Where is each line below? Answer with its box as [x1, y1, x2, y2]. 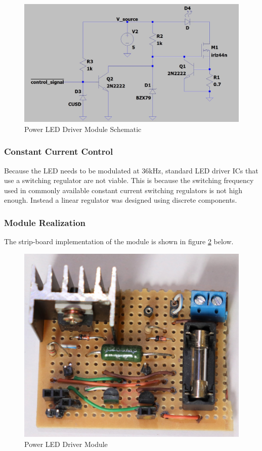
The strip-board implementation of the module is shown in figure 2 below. [4, 236, 234, 247]
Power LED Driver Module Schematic [24, 123, 142, 134]
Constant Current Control [4, 145, 113, 158]
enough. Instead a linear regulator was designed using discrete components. [4, 195, 237, 205]
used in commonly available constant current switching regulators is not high [4, 185, 243, 195]
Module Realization [4, 216, 86, 229]
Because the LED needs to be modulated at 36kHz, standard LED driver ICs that [4, 165, 258, 175]
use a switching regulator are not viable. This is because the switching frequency [4, 175, 254, 186]
